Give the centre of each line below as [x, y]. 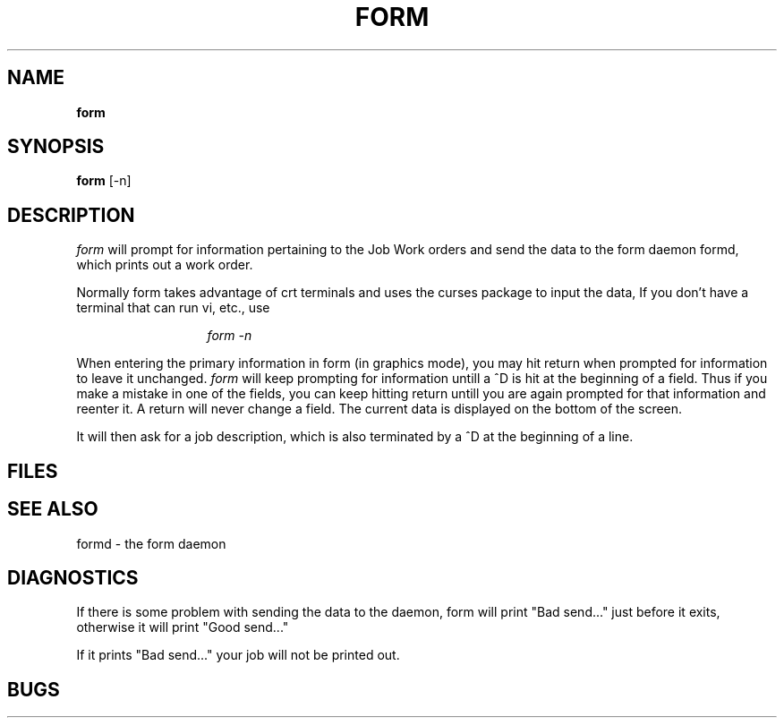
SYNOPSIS [56, 147]
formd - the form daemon [151, 543]
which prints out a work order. [165, 265]
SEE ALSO [53, 509]
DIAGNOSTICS [73, 577]
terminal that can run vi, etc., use [173, 308]
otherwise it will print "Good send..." [183, 627]
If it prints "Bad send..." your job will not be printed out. [238, 655]
